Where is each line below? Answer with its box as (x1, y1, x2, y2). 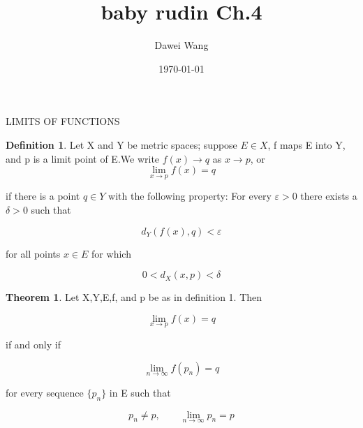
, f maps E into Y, (267, 137, 346, 152)
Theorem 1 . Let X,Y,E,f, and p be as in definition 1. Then (6, 290, 262, 304)
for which (91, 246, 131, 260)
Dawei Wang (154, 38, 209, 52)
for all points (6, 246, 61, 260)
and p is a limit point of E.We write (6, 151, 160, 165)
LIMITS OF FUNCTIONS (6, 114, 120, 128)
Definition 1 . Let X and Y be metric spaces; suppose (6, 137, 237, 152)
